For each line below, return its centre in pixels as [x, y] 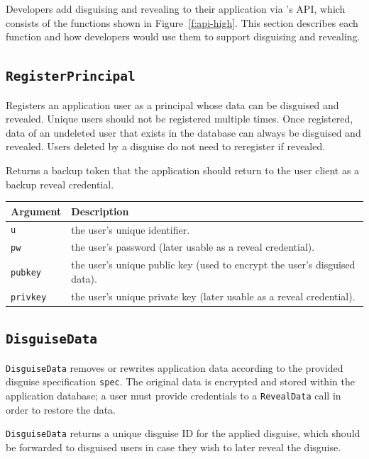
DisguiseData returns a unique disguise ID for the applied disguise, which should [183, 433]
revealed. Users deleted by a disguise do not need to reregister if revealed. [166, 146]
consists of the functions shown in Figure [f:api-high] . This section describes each [182, 22]
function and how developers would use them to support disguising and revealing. [183, 36]
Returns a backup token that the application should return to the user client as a [183, 170]
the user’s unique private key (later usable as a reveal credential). [213, 296]
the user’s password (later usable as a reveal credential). [193, 247]
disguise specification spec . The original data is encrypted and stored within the [180, 381]
